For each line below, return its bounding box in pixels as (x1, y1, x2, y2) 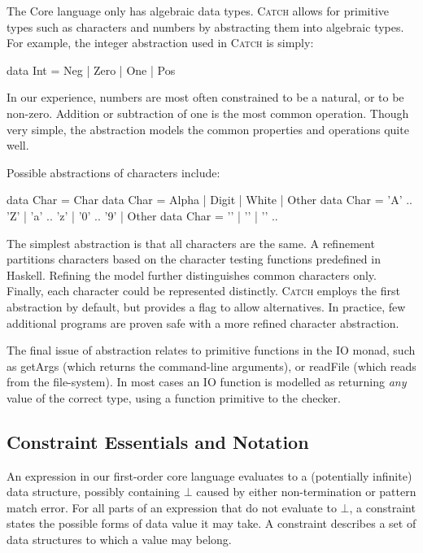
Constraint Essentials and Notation (7, 429, 309, 454)
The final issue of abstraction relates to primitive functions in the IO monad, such (7, 342, 416, 359)
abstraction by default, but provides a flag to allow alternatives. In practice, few (7, 298, 406, 315)
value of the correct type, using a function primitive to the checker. (7, 389, 341, 406)
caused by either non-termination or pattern (196, 483, 416, 500)
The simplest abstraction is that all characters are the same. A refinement (7, 234, 375, 251)
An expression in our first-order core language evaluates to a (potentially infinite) (7, 467, 412, 484)
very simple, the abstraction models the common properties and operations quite (7, 120, 409, 137)
